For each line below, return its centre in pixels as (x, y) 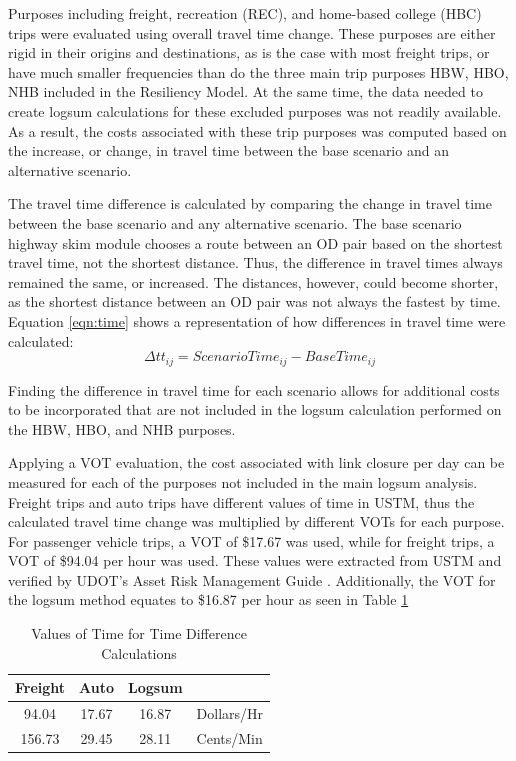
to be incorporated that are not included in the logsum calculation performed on (255, 409)
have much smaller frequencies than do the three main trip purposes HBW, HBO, (258, 71)
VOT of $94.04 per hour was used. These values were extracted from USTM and (255, 560)
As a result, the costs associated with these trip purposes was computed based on (257, 130)
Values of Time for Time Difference (139, 633)
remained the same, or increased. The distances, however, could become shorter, (253, 281)
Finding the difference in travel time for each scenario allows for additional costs (254, 389)
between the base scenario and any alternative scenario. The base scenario (235, 222)
